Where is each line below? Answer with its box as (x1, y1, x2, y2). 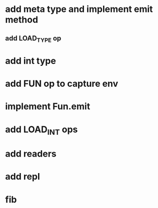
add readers (5, 148, 56, 160)
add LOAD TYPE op (5, 34, 61, 43)
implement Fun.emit (5, 101, 90, 112)
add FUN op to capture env (5, 78, 118, 89)
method (5, 14, 38, 25)
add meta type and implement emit (5, 3, 153, 15)
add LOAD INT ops (5, 124, 78, 137)
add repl (5, 171, 40, 183)
